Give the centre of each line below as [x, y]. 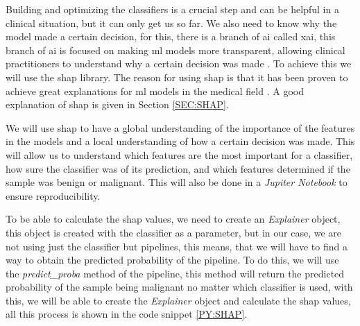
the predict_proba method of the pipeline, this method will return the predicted [175, 273]
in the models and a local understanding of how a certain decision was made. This [180, 141]
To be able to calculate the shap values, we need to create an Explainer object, [173, 219]
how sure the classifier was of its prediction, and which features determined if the [178, 168]
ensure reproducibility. [53, 195]
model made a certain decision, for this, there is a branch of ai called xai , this [171, 36]
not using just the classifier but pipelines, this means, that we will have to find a [177, 246]
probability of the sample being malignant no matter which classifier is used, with [179, 287]
